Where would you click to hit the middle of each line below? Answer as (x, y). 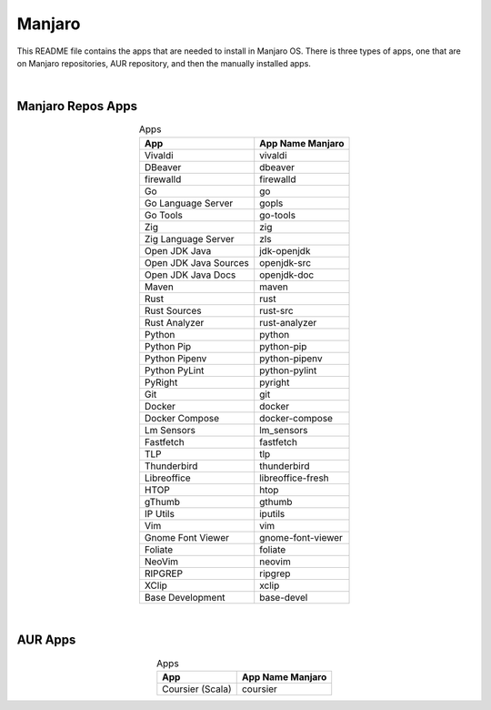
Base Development (185, 597)
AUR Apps (46, 640)
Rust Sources (173, 310)
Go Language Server (189, 203)
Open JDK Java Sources (196, 262)
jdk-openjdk (285, 250)
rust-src (277, 310)
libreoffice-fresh (294, 478)
